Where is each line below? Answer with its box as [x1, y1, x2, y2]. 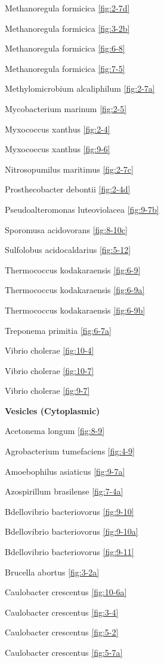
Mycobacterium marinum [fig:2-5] [5, 102, 127, 114]
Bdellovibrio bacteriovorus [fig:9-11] [5, 546, 134, 558]
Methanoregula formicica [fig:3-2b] [5, 22, 130, 34]
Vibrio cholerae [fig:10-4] [5, 344, 94, 357]
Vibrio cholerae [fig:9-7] [5, 384, 90, 397]
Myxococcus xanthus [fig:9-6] [5, 143, 110, 155]
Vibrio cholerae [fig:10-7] [5, 364, 94, 376]
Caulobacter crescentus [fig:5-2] [5, 626, 119, 638]
